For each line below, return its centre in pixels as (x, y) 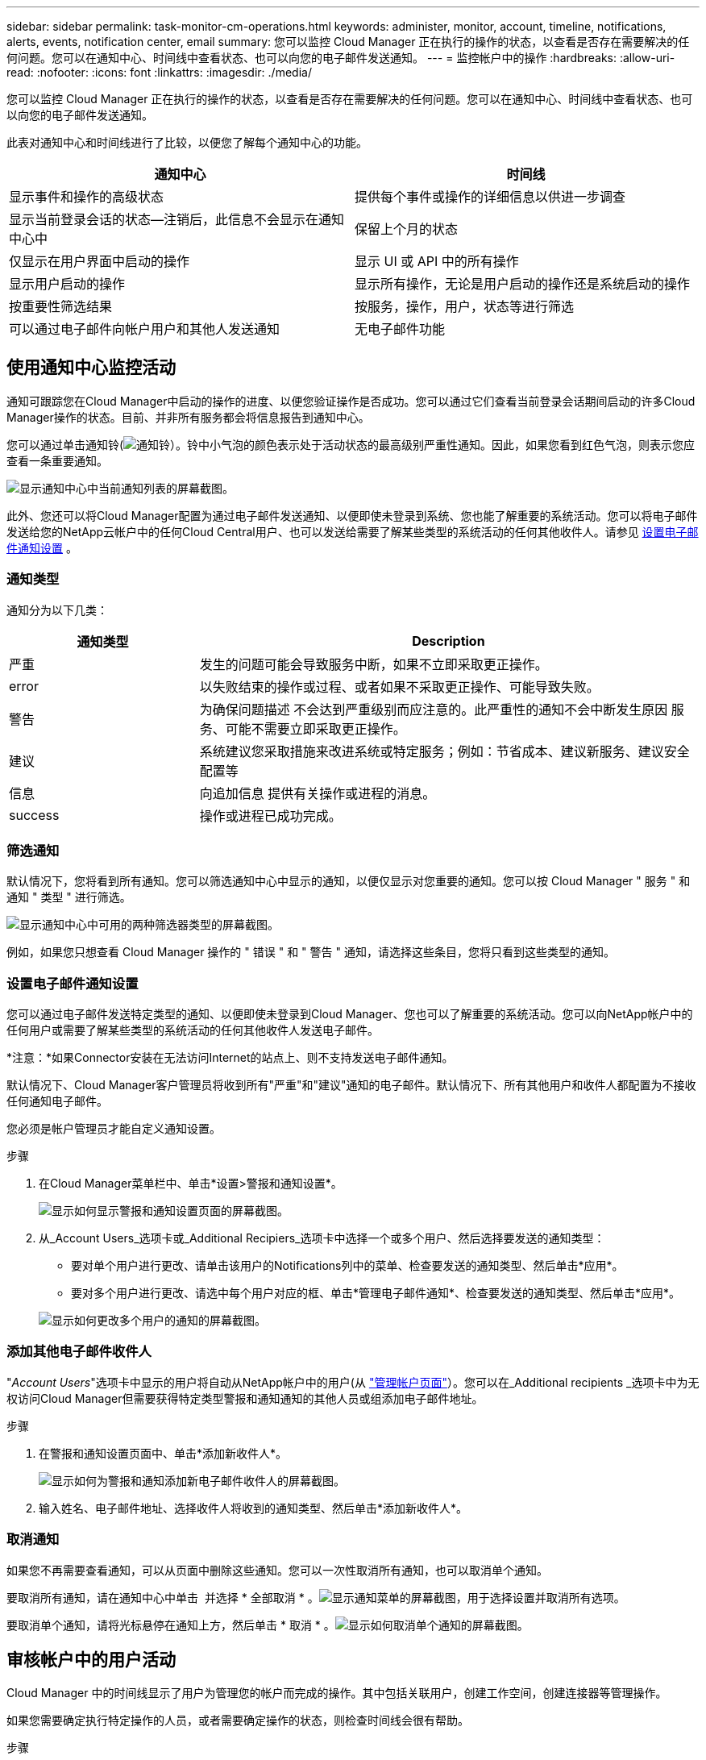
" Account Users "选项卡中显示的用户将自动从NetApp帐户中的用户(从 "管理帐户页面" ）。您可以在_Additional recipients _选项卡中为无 (353, 1382)
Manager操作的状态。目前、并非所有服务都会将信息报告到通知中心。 (188, 417)
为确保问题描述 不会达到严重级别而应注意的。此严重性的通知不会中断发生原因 (434, 709)
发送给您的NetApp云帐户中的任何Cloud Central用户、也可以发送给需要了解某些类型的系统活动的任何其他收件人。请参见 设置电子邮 (353, 531)
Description (449, 641)
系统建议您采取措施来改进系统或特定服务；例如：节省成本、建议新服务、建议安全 (444, 751)
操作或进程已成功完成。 (270, 816)
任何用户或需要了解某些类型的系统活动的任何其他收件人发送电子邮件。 (193, 1030)
